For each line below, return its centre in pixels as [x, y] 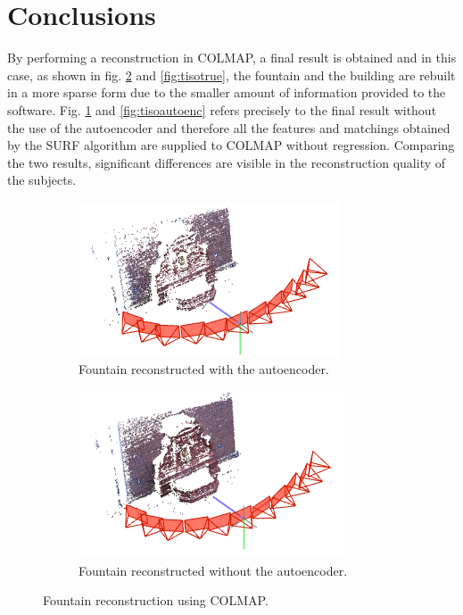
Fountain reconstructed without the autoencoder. [213, 570]
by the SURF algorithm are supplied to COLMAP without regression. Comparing [231, 145]
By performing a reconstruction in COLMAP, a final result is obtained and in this [232, 58]
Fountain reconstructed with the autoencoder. [204, 369]
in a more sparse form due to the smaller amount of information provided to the [227, 92]
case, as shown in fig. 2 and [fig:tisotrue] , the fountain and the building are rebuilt [231, 75]
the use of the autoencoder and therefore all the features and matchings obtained [229, 127]
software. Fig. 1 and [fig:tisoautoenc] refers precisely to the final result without [222, 109]
